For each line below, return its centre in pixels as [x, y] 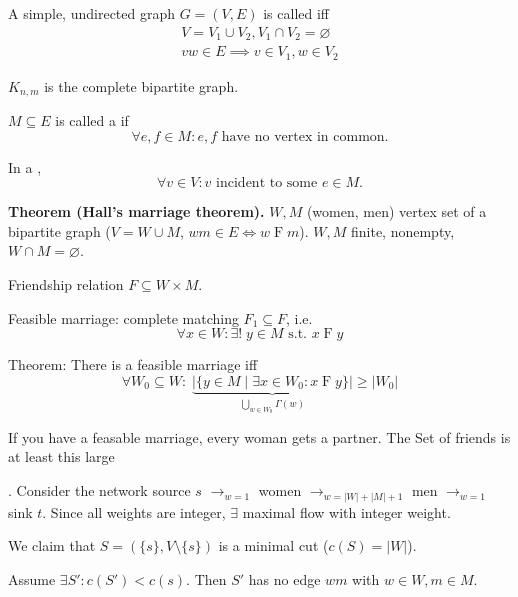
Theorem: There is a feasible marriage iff [133, 364]
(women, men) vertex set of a [396, 211]
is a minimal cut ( [273, 545]
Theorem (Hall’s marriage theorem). [136, 211]
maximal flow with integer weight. [346, 511]
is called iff [296, 13]
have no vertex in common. [305, 136]
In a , [25, 166]
